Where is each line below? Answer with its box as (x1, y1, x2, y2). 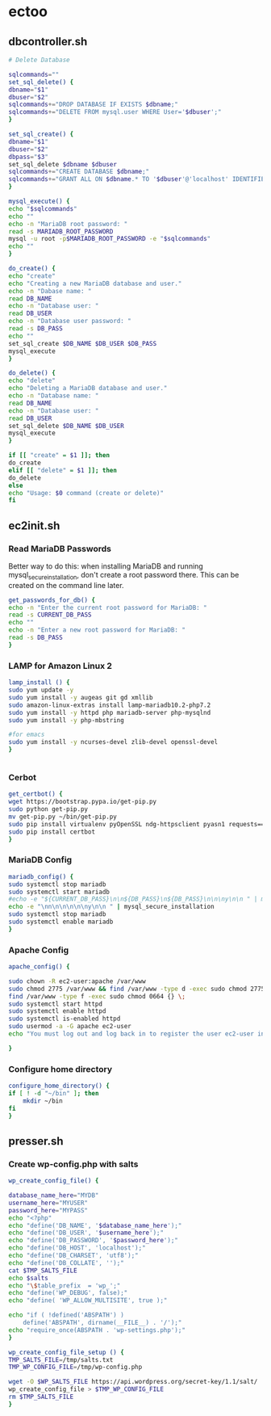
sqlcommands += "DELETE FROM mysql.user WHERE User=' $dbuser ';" (8, 108, 222, 116)
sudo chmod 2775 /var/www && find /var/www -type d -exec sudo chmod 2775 (8, 985, 265, 993)
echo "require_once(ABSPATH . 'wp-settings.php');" (8, 1326, 186, 1334)
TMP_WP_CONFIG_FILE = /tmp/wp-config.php (8, 1363, 143, 1372)
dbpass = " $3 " (8, 153, 48, 161)
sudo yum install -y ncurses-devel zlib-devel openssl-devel (8, 738, 219, 746)
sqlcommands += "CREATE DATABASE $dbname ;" (8, 168, 150, 176)
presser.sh (8, 1134, 64, 1148)
